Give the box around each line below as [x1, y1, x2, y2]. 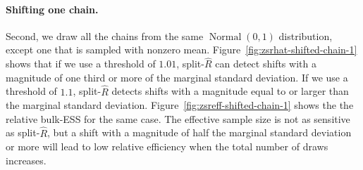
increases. [6, 152, 47, 167]
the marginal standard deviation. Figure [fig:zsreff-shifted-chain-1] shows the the [6, 98, 354, 112]
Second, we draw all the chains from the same [6, 28, 204, 43]
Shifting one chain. [6, 1, 99, 16]
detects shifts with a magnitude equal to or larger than [111, 84, 349, 98]
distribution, [278, 28, 333, 43]
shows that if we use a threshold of [6, 56, 156, 71]
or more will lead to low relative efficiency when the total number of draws [6, 139, 328, 154]
